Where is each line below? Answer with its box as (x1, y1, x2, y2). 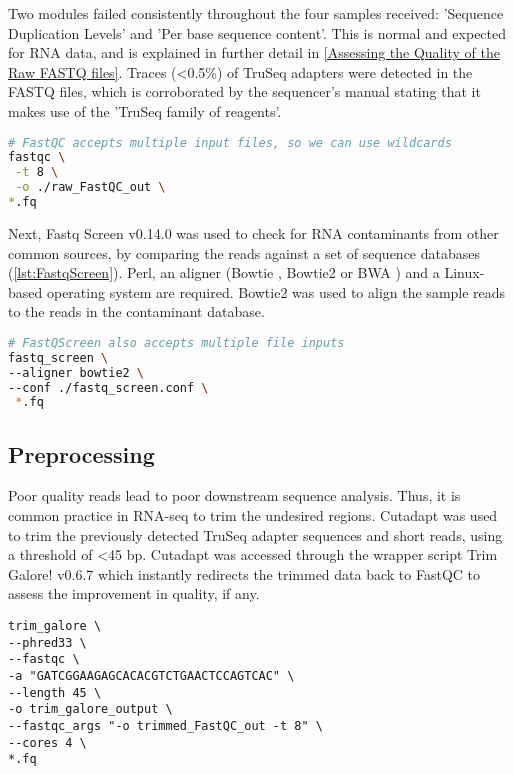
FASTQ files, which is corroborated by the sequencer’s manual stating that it (8, 81, 481, 102)
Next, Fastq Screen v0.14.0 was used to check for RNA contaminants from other (8, 222, 499, 243)
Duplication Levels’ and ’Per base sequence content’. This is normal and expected (8, 22, 507, 43)
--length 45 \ (8, 685, 102, 700)
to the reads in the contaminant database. (8, 301, 265, 322)
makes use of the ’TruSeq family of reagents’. (8, 100, 282, 121)
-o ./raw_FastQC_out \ (15, 180, 166, 195)
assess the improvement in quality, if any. (8, 583, 260, 604)
